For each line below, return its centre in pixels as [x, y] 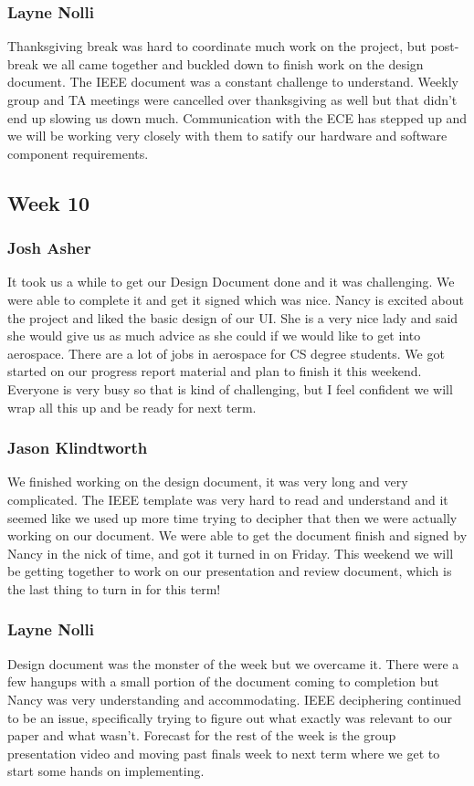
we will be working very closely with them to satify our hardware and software [227, 136]
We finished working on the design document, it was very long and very [208, 482]
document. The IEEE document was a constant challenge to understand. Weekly [233, 82]
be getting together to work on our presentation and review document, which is [230, 571]
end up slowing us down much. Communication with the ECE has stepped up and [237, 117]
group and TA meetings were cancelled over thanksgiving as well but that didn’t [232, 100]
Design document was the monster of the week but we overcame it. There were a [233, 663]
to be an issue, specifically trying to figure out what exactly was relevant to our [230, 717]
